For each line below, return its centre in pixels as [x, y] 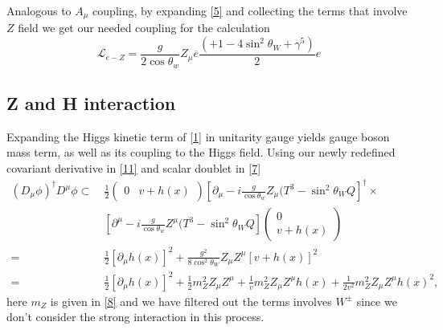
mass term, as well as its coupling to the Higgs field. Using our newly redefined [201, 152]
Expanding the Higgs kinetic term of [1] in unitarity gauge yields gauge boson [198, 136]
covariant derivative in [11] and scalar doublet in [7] [134, 167]
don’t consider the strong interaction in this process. [135, 317]
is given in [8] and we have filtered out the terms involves [191, 301]
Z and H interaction [91, 102]
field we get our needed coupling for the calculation [144, 28]
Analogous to [39, 10]
